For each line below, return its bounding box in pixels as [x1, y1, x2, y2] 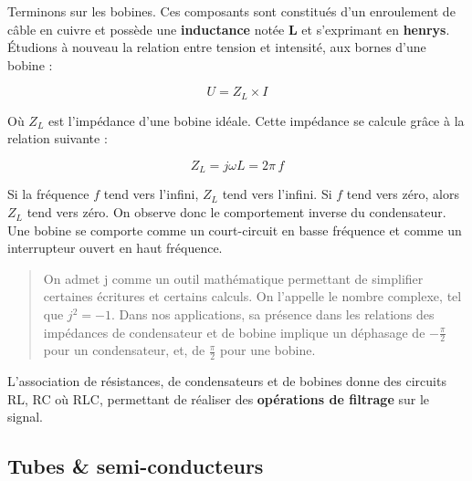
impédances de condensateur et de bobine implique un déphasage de [43, 322, 425, 341]
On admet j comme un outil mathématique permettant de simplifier [43, 268, 424, 288]
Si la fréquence [7, 184, 89, 204]
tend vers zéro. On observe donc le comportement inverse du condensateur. [26, 203, 446, 222]
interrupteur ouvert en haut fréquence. [7, 238, 223, 257]
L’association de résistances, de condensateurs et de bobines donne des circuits [7, 371, 446, 391]
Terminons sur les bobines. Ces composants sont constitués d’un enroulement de [7, 2, 456, 20]
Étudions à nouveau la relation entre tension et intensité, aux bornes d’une [7, 37, 426, 57]
